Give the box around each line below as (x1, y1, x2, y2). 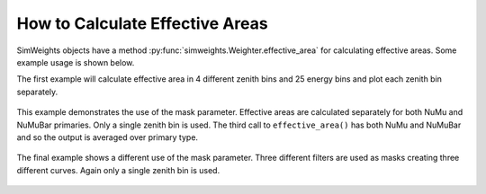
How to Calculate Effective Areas (16, 13, 269, 33)
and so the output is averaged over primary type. (16, 131, 198, 143)
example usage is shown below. (16, 57, 135, 67)
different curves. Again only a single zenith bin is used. (16, 164, 220, 175)
